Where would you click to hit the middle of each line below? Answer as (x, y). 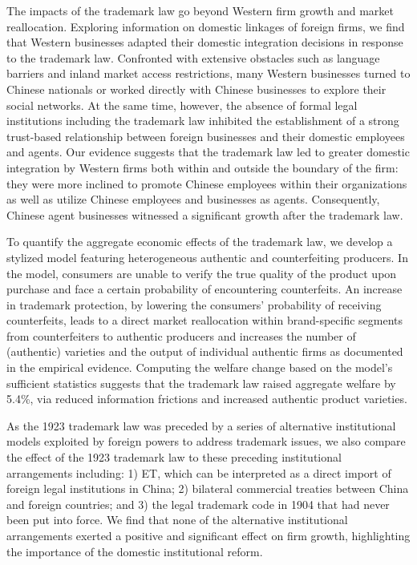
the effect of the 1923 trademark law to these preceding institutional (174, 457)
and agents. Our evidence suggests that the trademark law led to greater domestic (208, 152)
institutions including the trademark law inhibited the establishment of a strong (203, 121)
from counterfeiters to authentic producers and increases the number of (181, 335)
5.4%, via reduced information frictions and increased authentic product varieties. (207, 399)
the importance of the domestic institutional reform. (135, 551)
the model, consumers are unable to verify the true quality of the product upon (202, 273)
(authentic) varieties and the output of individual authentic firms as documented (205, 351)
